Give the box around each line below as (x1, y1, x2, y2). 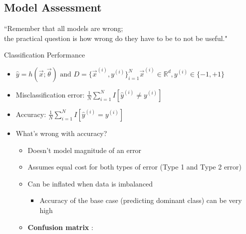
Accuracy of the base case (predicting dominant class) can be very (39, 195, 242, 205)
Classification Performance (4, 49, 85, 60)
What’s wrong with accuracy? (15, 127, 107, 138)
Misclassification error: (15, 89, 85, 99)
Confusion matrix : (27, 221, 93, 232)
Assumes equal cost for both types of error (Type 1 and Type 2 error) (27, 161, 242, 172)
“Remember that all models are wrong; (4, 23, 123, 33)
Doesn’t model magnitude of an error (27, 144, 142, 155)
